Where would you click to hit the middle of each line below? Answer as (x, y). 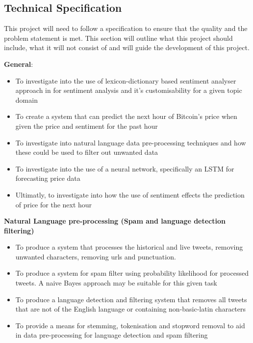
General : (19, 64)
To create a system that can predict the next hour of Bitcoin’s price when (126, 116)
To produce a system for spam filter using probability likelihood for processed (132, 273)
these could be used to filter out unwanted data (87, 152)
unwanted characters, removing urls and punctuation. (96, 256)
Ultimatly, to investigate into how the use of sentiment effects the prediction (130, 194)
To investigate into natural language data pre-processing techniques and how (131, 142)
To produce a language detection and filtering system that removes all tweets (131, 299)
